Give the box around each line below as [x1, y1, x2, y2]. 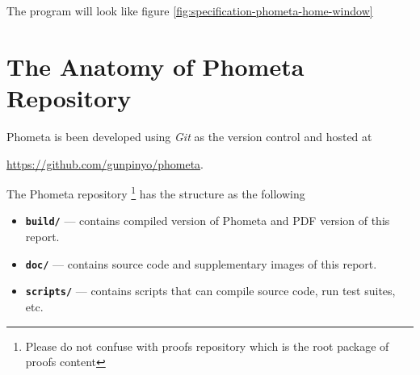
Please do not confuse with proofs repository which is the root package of [25, 337, 389, 354]
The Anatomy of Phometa [6, 49, 304, 82]
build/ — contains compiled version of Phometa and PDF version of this [25, 212, 390, 229]
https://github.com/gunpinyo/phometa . [6, 155, 204, 172]
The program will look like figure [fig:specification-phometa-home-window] [6, 2, 373, 19]
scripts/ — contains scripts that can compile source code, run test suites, [25, 282, 396, 299]
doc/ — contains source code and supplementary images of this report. [25, 255, 377, 272]
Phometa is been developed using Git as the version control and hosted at [6, 127, 372, 144]
